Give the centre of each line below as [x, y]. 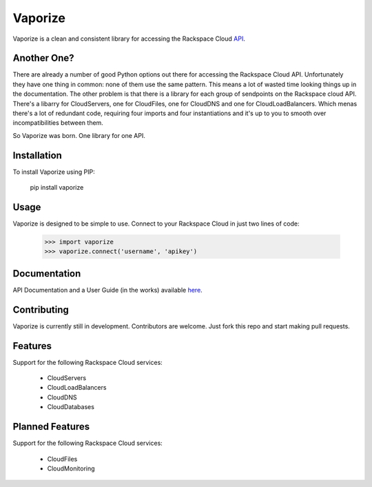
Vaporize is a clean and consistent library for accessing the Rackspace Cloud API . [129, 39]
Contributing [41, 309]
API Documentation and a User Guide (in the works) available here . [107, 290]
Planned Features [51, 427]
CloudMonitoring [71, 468]
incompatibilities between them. [58, 123]
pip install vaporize [57, 188]
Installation [37, 155]
